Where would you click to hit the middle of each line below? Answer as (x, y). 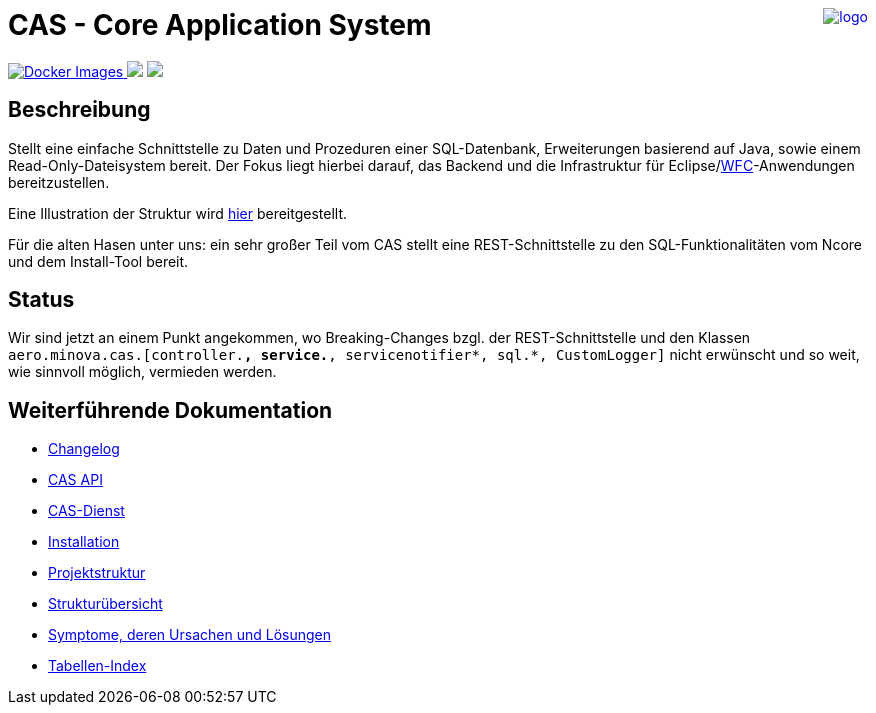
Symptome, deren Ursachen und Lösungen (189, 635)
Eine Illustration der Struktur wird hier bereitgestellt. (178, 213)
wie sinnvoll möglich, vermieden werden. (142, 372)
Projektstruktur (97, 573)
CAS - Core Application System (220, 25)
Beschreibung (79, 110)
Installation (84, 542)
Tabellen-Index (97, 666)
